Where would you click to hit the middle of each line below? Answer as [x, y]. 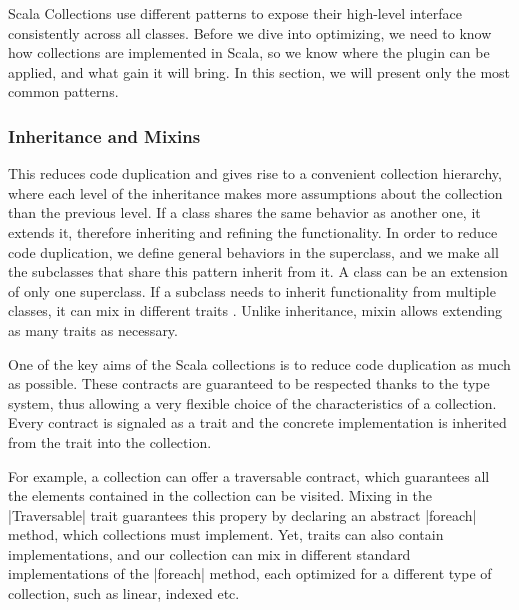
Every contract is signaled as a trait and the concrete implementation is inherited [257, 422]
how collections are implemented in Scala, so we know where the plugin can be [249, 52]
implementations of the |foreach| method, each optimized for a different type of [250, 573]
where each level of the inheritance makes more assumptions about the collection [255, 192]
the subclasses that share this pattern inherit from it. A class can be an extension [258, 271]
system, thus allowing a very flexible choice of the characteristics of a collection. [252, 402]
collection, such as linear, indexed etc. [124, 593]
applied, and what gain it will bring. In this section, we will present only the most [259, 71]
